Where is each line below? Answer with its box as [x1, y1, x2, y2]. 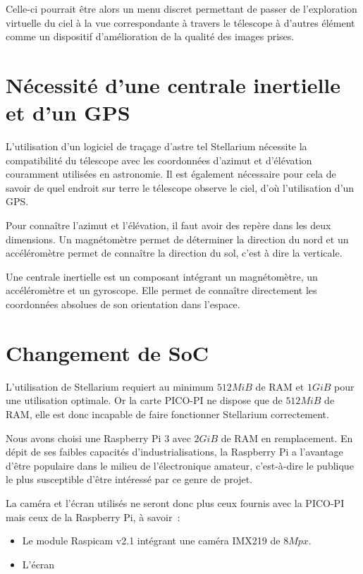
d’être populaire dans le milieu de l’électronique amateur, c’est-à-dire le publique [6, 458, 354, 472]
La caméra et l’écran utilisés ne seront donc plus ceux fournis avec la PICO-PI [6, 495, 345, 510]
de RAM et [255, 379, 304, 393]
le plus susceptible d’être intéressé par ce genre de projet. [6, 472, 253, 487]
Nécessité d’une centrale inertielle [6, 70, 341, 99]
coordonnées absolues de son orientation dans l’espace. [6, 297, 240, 312]
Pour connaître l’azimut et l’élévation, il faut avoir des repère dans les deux [6, 218, 331, 233]
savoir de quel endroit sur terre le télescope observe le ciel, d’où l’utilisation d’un [6, 180, 355, 195]
